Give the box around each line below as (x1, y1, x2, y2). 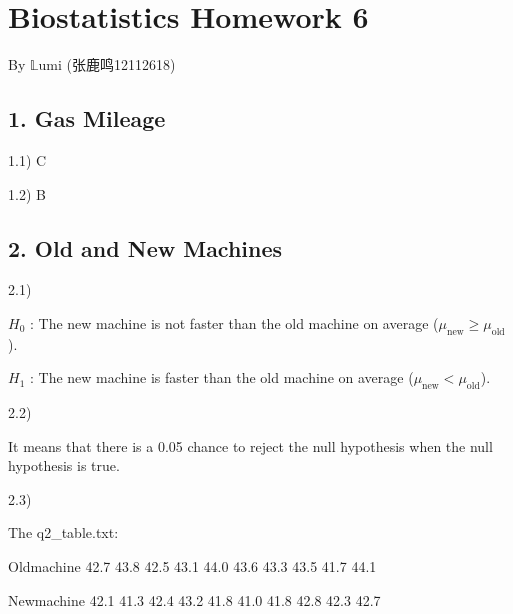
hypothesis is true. (8, 455, 120, 476)
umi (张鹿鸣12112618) (38, 54, 176, 75)
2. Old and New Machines (8, 232, 283, 263)
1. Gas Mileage (8, 103, 166, 134)
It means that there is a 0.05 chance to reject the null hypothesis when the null (8, 435, 493, 456)
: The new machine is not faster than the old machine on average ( (29, 312, 439, 333)
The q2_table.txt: (8, 522, 119, 543)
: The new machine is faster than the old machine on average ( (29, 367, 414, 388)
